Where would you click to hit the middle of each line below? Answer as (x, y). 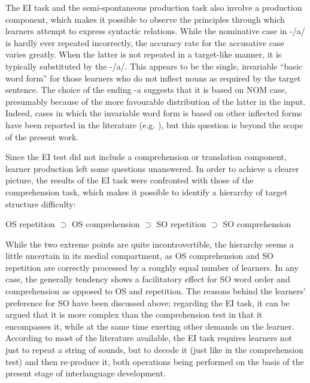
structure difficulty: (41, 203)
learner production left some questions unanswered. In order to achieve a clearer (152, 168)
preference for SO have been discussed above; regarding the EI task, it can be (148, 302)
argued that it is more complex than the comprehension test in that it (134, 314)
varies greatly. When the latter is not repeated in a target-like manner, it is (144, 54)
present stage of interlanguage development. (86, 373)
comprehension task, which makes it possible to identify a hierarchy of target (147, 191)
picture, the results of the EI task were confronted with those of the (130, 180)
